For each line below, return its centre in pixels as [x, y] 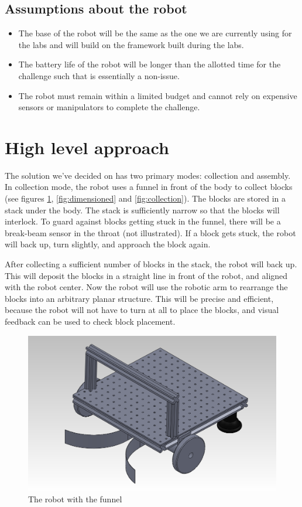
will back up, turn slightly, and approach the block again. [108, 244]
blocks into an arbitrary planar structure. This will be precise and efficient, [139, 298]
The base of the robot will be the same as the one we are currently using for [155, 33]
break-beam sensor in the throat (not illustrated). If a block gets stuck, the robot [150, 232]
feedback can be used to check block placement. [90, 321]
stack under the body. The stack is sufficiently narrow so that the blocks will [142, 210]
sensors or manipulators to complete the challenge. [109, 107]
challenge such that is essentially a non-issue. [99, 75]
